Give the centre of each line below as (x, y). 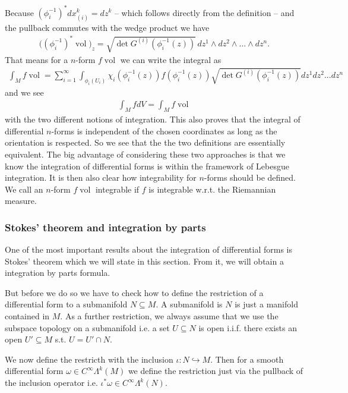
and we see (24, 92)
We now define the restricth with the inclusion (89, 359)
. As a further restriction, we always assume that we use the (169, 316)
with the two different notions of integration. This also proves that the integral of (153, 119)
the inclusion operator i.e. (51, 383)
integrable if (117, 189)
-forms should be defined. (250, 177)
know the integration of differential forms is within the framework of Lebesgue (147, 166)
